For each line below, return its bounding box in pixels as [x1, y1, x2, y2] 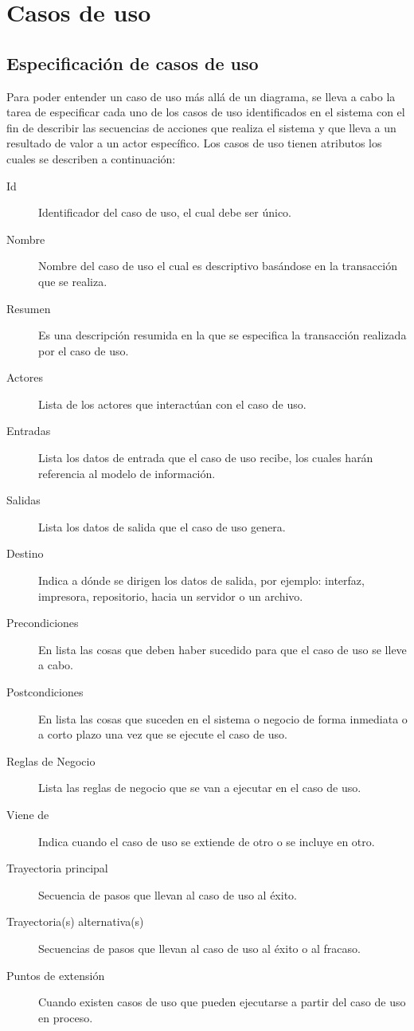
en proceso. [38, 1009, 93, 1025]
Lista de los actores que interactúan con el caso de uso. [38, 395, 307, 412]
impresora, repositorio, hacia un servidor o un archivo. [38, 587, 303, 604]
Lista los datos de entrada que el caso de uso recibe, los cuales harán [38, 449, 373, 466]
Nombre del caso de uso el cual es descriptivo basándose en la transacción [38, 257, 397, 274]
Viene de [6, 806, 49, 822]
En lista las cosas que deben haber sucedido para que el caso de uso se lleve [38, 641, 407, 657]
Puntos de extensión [6, 966, 105, 983]
